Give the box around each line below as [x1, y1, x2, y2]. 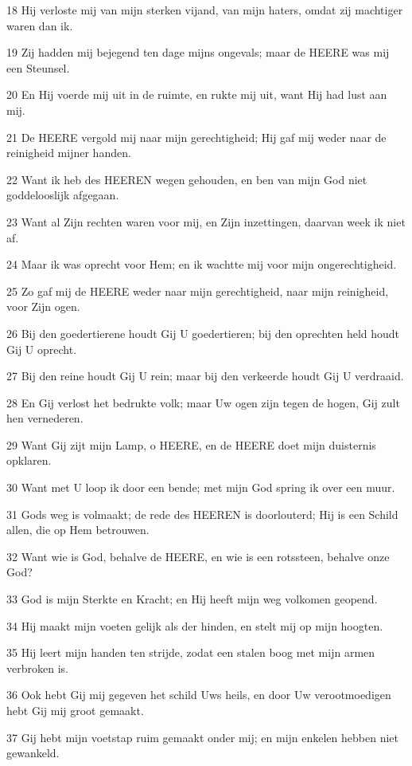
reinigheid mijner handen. [6, 144, 131, 161]
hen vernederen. [6, 410, 84, 426]
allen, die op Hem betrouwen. [6, 521, 150, 538]
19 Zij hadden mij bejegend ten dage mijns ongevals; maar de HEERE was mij [6, 44, 390, 61]
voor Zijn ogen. [6, 298, 80, 315]
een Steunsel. [6, 59, 70, 76]
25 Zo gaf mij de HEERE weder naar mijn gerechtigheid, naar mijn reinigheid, [6, 282, 389, 299]
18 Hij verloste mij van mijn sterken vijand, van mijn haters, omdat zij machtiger [6, 2, 403, 18]
